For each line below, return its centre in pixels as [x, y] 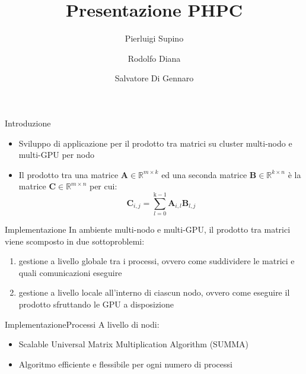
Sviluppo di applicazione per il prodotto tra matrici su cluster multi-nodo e [155, 143]
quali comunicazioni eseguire [70, 272]
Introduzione [28, 123]
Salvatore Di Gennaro [154, 78]
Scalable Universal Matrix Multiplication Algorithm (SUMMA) [134, 344]
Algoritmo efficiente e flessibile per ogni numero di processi [125, 364]
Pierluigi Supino [154, 38]
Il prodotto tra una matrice [68, 174]
